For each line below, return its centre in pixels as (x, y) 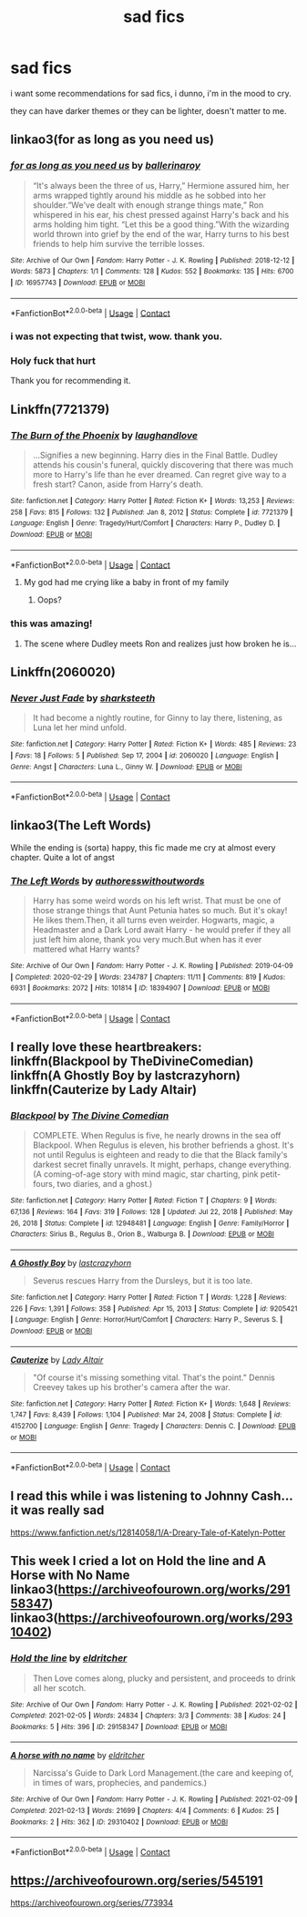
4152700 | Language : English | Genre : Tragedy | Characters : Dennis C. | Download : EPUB (153, 1427)
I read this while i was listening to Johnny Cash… (152, 1496)
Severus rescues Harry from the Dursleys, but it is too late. (143, 1281)
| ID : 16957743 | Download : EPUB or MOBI (78, 283)
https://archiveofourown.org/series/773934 (92, 1902)
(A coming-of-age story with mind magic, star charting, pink (145, 1174)
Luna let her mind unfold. (79, 727)
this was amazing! (51, 624)
